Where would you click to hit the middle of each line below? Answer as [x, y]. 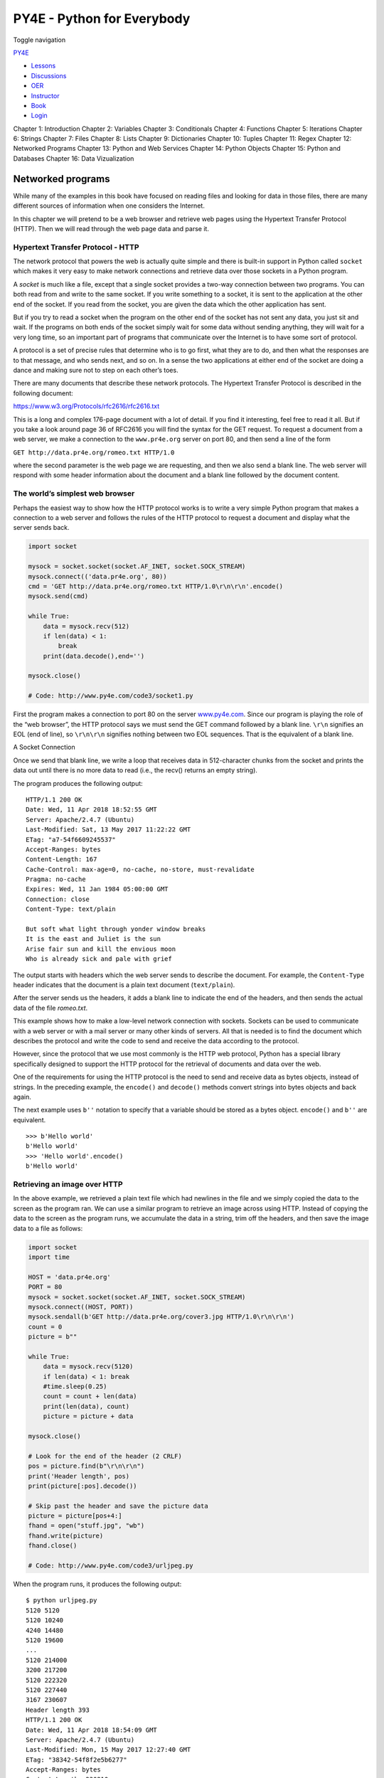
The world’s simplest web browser [74, 494]
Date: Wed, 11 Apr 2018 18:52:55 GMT [92, 810]
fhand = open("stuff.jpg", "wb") [86, 1526]
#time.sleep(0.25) [75, 1386]
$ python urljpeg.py [62, 1601]
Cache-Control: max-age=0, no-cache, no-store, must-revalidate [140, 869]
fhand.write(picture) [66, 1535]
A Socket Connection [44, 747]
